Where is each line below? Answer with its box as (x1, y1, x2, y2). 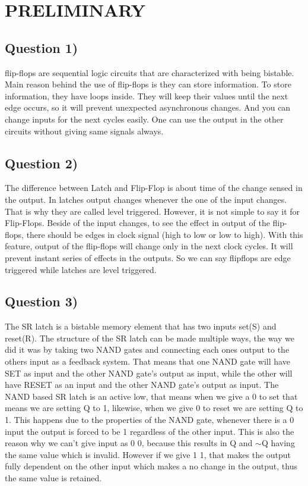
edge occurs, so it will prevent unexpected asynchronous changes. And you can (5, 101, 291, 114)
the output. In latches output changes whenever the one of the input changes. (5, 193, 287, 205)
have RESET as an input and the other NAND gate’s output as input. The (5, 378, 279, 391)
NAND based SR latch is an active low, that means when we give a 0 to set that (5, 390, 298, 402)
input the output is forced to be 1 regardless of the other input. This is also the (5, 425, 294, 437)
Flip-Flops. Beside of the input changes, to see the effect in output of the (5, 217, 270, 229)
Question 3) (5, 292, 78, 311)
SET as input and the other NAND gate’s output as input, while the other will (5, 366, 293, 379)
